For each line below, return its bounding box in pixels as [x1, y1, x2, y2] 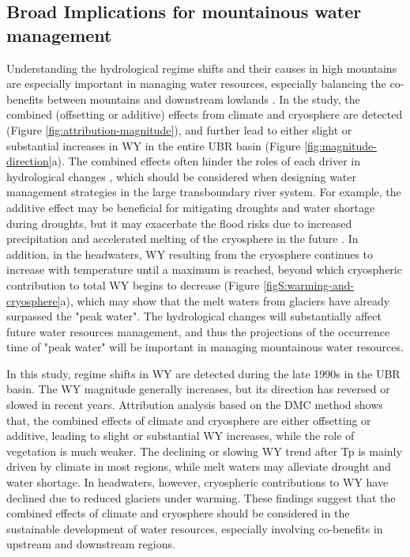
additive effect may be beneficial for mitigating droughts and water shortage [6, 199, 375, 215]
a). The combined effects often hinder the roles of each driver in [51, 153, 360, 169]
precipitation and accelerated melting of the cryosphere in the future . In [6, 230, 359, 247]
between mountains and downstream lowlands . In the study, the [47, 90, 360, 107]
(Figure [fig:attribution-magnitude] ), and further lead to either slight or [6, 121, 352, 138]
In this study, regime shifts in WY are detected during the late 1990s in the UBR [6, 365, 401, 381]
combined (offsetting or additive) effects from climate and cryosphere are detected [6, 106, 403, 123]
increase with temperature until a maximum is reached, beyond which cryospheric [6, 261, 402, 278]
